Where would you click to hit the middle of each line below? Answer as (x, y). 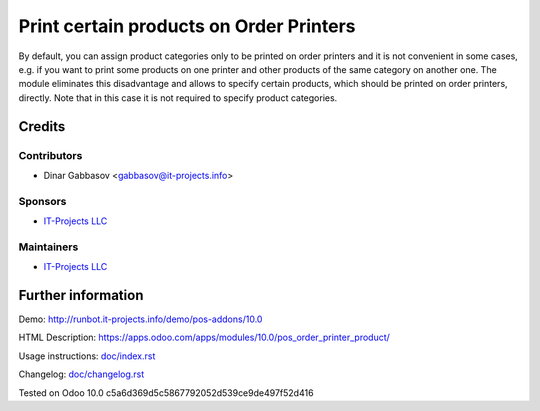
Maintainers (48, 247)
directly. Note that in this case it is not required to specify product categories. (178, 97)
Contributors (50, 155)
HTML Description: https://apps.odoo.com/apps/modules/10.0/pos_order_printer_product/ (204, 337)
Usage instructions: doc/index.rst (87, 356)
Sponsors (42, 201)
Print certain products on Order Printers (187, 26)
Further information (81, 295)
